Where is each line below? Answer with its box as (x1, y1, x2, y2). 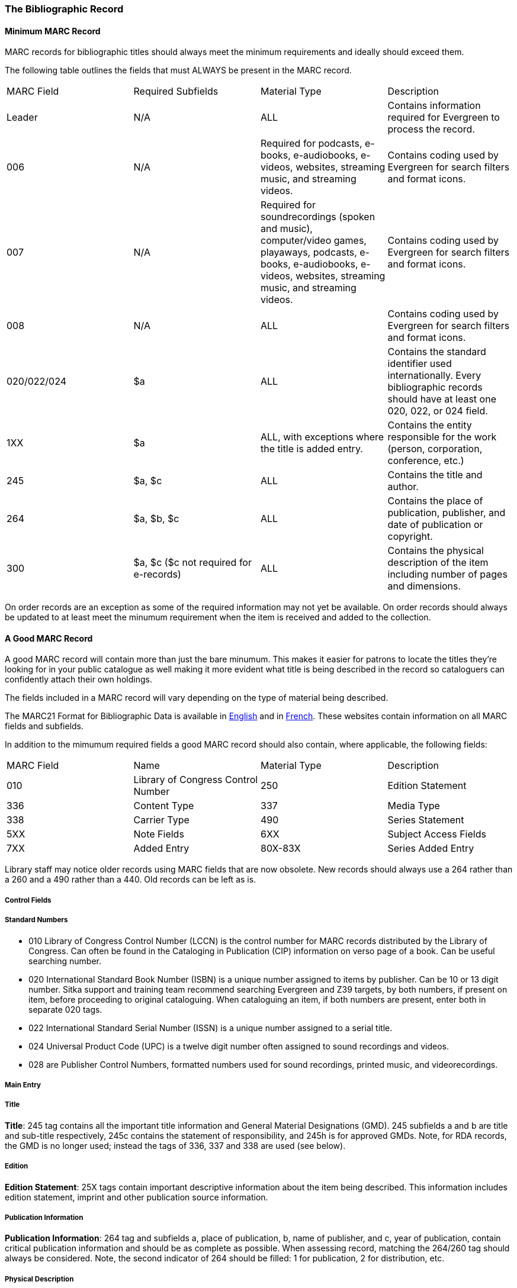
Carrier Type (133, 814, 190, 826)
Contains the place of (387, 495, 483, 507)
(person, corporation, (387, 443, 483, 455)
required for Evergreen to (387, 111, 500, 124)
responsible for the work (387, 431, 497, 443)
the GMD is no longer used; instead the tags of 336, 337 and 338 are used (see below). (5, 1140, 346, 1151)
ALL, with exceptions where (261, 431, 384, 443)
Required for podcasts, (261, 137, 362, 150)
